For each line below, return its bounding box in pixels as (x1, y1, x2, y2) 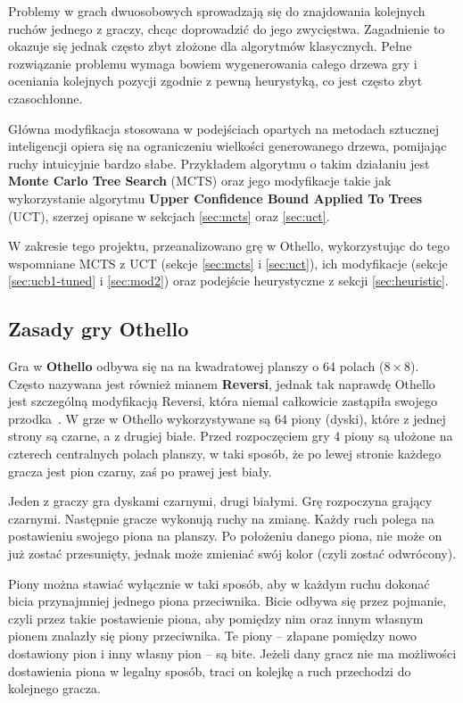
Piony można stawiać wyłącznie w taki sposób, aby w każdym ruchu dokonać (8, 574, 430, 592)
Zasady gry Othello (8, 315, 189, 343)
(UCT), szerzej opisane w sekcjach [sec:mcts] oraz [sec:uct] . (8, 206, 330, 225)
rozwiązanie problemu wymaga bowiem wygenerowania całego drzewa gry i (8, 54, 418, 72)
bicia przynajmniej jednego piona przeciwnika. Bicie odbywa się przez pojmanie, (8, 591, 447, 610)
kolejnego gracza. (8, 679, 101, 698)
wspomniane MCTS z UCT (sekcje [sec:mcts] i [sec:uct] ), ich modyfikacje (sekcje (8, 253, 448, 272)
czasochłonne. (8, 88, 83, 107)
